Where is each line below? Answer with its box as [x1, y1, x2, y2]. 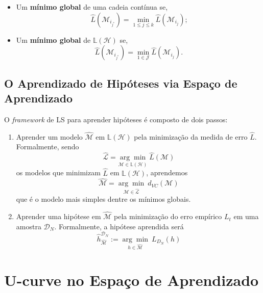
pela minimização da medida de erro [134, 131, 248, 142]
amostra [16, 221, 41, 231]
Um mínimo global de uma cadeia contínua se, [16, 2, 168, 12]
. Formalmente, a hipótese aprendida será [54, 221, 184, 231]
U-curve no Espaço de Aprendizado [4, 269, 259, 290]
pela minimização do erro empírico [114, 211, 222, 222]
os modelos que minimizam [16, 167, 101, 178]
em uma [233, 211, 259, 222]
